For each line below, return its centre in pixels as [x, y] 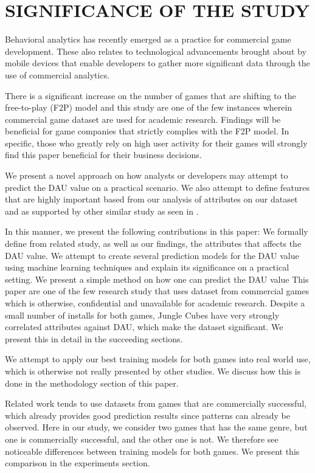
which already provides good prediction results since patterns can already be [147, 415]
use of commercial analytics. [57, 74]
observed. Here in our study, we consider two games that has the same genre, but [156, 427]
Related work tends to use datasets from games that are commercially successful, [156, 403]
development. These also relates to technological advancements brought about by [156, 51]
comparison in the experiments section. [78, 463]
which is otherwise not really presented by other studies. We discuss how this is [153, 371]
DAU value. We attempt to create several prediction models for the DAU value [152, 255]
